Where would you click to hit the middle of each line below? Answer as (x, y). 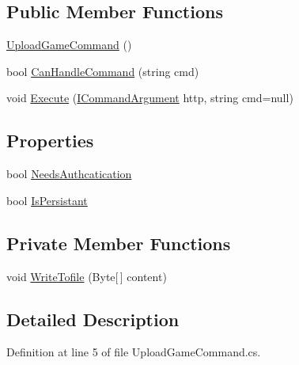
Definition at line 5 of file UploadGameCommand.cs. (134, 352)
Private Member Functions (119, 243)
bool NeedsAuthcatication (69, 174)
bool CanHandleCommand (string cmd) (103, 71)
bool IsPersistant (47, 200)
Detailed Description (93, 319)
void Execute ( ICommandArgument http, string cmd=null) (150, 98)
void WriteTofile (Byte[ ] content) (87, 276)
